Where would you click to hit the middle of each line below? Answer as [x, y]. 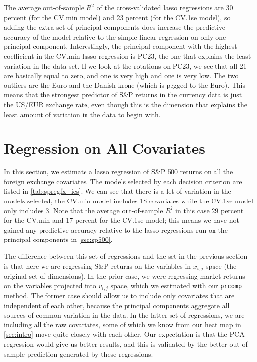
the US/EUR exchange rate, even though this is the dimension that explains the [126, 104]
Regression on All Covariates [105, 148]
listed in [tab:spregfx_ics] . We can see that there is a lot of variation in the [118, 191]
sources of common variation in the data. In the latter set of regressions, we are [124, 315]
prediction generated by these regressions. [90, 353]
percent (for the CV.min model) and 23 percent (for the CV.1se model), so [117, 17]
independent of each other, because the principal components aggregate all [117, 305]
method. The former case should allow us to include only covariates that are [119, 296]
